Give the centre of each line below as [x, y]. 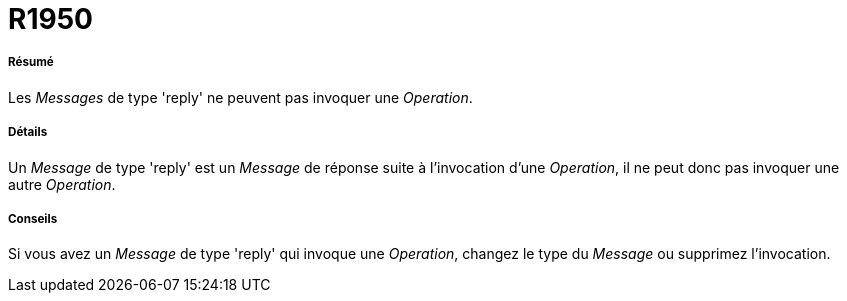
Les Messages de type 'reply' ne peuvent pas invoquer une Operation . [240, 97]
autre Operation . [62, 184]
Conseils [33, 218]
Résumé [31, 62]
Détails [28, 132]
